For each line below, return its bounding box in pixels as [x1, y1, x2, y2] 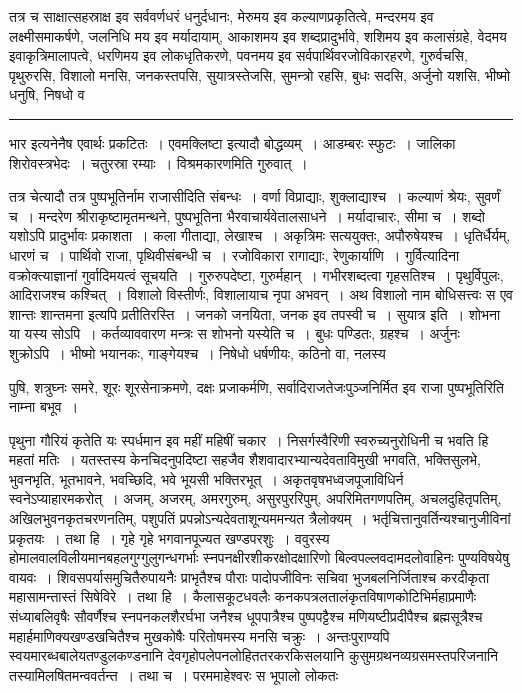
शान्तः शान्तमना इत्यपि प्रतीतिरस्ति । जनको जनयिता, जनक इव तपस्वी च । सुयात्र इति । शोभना [9, 303, 501, 324]
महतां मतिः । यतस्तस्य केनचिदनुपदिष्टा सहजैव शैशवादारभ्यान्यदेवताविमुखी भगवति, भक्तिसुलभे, [9, 449, 481, 470]
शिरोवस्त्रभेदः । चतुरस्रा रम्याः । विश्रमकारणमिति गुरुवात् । [9, 152, 308, 173]
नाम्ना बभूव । [9, 396, 79, 417]
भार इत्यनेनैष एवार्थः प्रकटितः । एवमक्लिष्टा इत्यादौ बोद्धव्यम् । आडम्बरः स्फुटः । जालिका [9, 132, 456, 153]
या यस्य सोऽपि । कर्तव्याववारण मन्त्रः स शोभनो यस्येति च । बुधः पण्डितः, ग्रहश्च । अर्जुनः [9, 323, 460, 344]
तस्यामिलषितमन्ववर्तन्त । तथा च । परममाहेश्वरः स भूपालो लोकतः [9, 664, 338, 685]
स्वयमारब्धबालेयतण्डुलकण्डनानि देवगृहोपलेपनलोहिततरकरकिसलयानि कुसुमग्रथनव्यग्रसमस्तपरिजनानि [9, 645, 499, 666]
